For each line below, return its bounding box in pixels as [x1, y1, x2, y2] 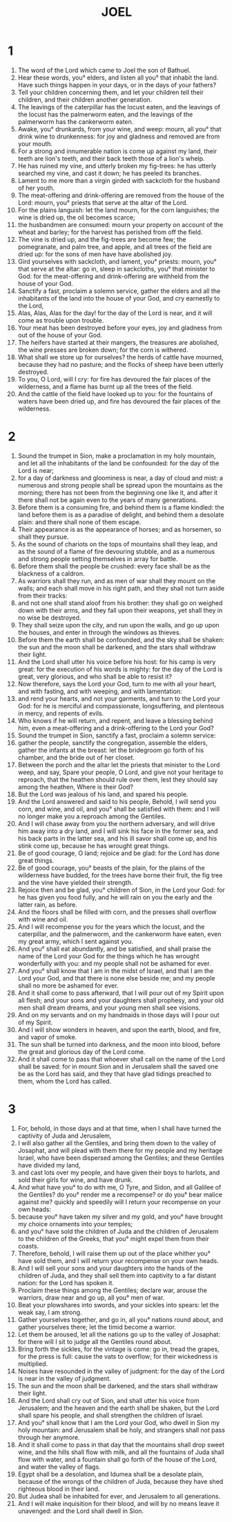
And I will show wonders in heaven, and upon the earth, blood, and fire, [17, 1026, 222, 1034]
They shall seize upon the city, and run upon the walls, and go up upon [17, 620, 220, 629]
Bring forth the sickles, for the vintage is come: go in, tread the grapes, [17, 1345, 220, 1353]
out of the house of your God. [17, 330, 103, 339]
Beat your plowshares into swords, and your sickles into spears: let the [17, 1300, 220, 1309]
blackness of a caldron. [17, 569, 85, 578]
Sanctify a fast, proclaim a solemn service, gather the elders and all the [17, 287, 221, 295]
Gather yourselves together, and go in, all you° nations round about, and [17, 1315, 224, 1323]
